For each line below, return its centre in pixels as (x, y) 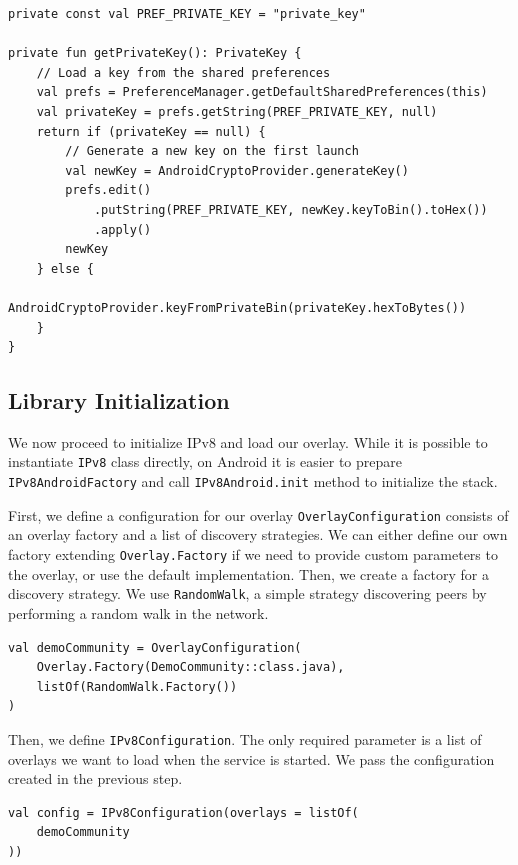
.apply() (122, 229)
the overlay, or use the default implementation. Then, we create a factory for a (248, 573)
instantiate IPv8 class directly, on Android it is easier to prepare (205, 461)
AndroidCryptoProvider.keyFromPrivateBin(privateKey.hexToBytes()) (237, 307)
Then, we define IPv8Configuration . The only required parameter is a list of (245, 738)
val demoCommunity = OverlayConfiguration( (155, 647)
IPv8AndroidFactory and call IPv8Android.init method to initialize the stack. (253, 481)
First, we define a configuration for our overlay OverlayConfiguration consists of (258, 514)
